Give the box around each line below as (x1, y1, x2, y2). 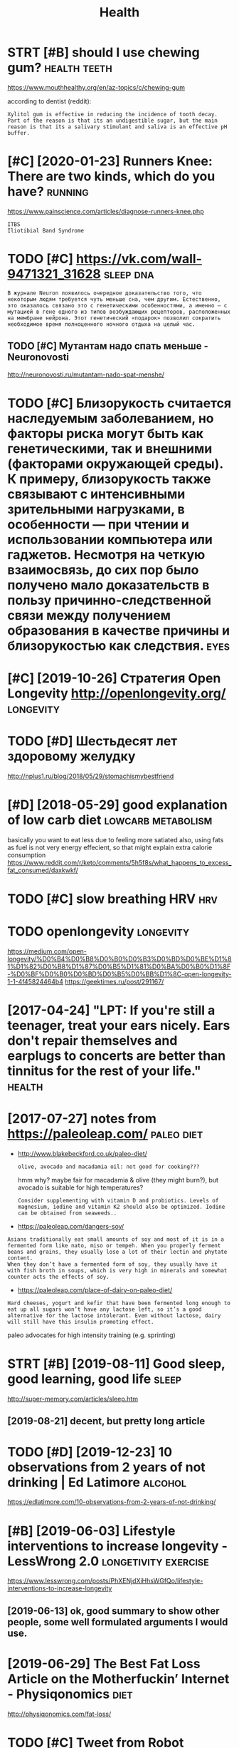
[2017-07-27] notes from (7, 1110, 156, 1127)
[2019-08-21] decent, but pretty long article (7, 1415, 206, 1427)
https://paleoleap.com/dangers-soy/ (17, 1222, 124, 1231)
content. (7, 1254, 33, 1262)
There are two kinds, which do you (7, 168, 216, 185)
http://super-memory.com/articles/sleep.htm (7, 1395, 139, 1404)
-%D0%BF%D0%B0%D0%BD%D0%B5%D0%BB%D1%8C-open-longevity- (7, 970, 232, 978)
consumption (7, 850, 46, 859)
